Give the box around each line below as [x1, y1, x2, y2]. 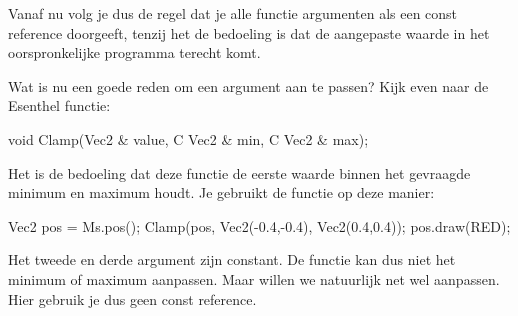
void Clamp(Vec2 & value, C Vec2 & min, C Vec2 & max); [8, 128, 369, 149]
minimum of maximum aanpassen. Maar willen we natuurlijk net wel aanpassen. [8, 268, 500, 289]
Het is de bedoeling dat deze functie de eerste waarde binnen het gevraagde [8, 162, 471, 183]
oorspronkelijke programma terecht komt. [8, 42, 261, 63]
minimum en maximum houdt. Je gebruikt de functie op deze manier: [8, 182, 435, 203]
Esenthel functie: [8, 95, 111, 116]
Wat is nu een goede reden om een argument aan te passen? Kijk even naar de [8, 75, 489, 96]
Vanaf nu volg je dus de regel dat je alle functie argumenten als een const [8, 3, 458, 23]
